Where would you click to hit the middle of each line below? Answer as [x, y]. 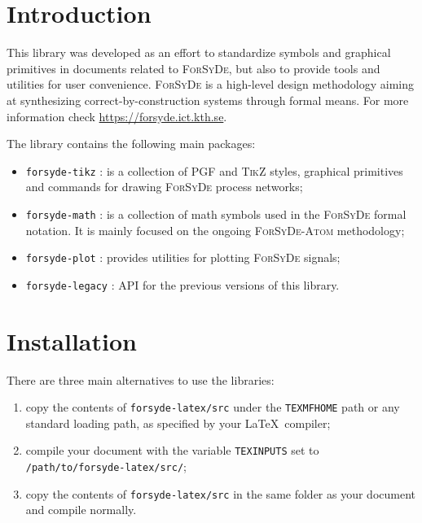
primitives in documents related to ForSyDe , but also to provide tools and [193, 68]
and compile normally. [81, 510]
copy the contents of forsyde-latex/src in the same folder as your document [221, 493]
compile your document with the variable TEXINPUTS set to [172, 450]
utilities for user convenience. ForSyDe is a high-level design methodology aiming [211, 84]
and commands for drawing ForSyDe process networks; [164, 187]
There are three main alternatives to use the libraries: [141, 379]
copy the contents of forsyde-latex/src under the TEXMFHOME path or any [213, 407]
